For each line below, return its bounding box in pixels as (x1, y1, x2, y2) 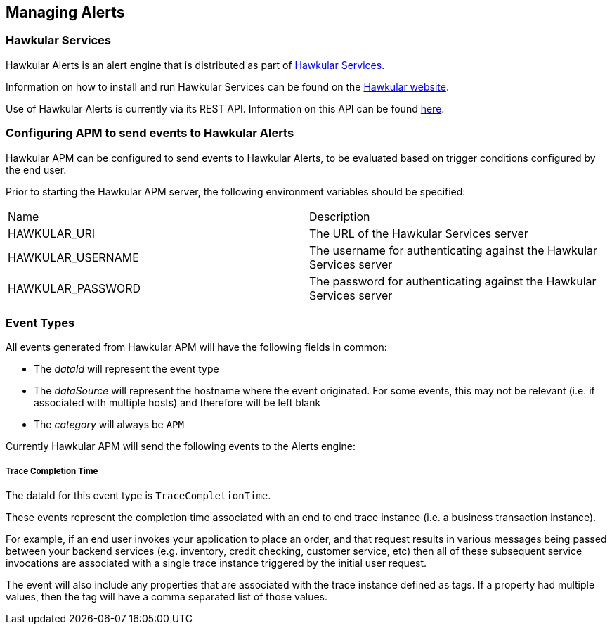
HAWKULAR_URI (8, 226, 95, 240)
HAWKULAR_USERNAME (8, 250, 139, 264)
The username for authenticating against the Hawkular (309, 243, 598, 257)
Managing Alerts (6, 4, 125, 21)
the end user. (6, 163, 67, 176)
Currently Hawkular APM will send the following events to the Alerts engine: (6, 440, 356, 453)
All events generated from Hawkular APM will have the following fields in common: (6, 341, 387, 354)
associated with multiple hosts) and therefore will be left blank (34, 397, 321, 409)
